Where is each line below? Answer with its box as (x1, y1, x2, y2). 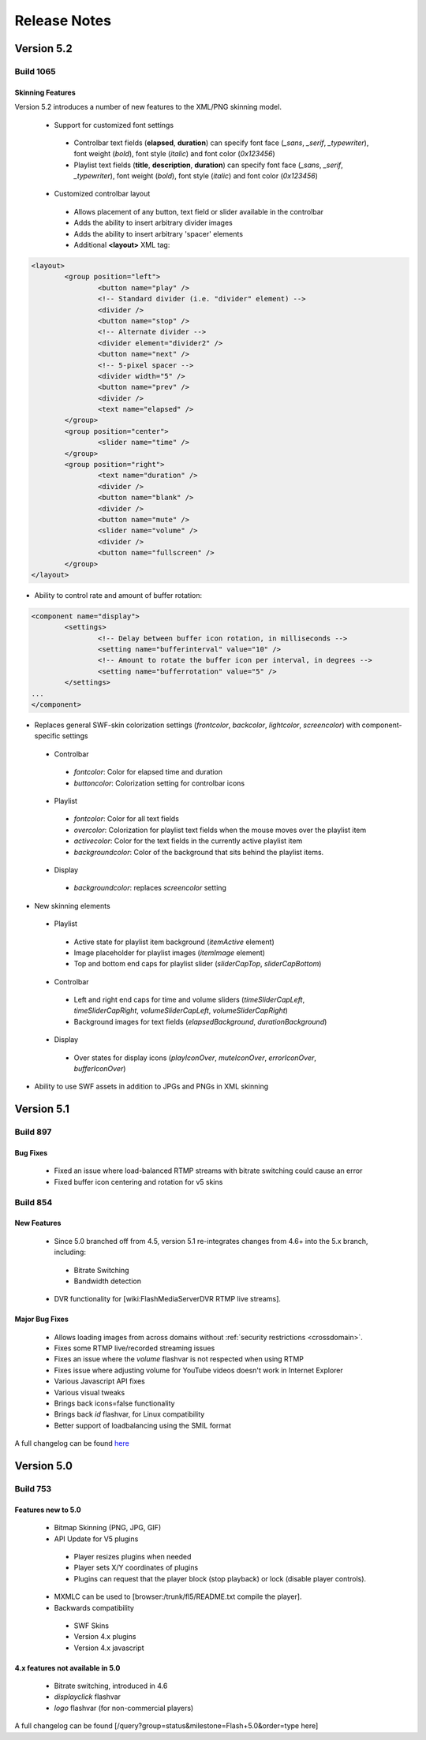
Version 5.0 (14, 1459, 73, 1473)
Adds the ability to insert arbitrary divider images (73, 218, 233, 228)
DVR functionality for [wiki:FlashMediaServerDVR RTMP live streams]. (54, 1294, 282, 1304)
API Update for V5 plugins (54, 1534, 139, 1544)
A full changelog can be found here (14, 1439, 129, 1448)
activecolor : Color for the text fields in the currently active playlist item (73, 836, 303, 846)
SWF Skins (73, 1621, 110, 1630)
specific (34, 731, 61, 741)
